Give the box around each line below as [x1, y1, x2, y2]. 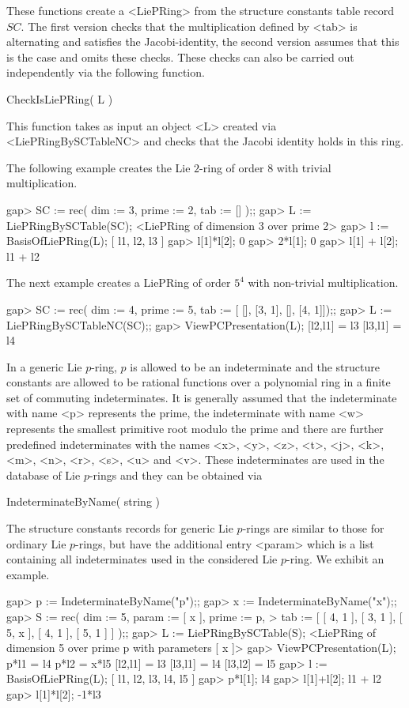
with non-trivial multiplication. [248, 274, 399, 291]
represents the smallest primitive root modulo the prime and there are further [6, 420, 384, 437]
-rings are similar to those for [242, 520, 384, 537]
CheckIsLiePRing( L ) [6, 90, 113, 107]
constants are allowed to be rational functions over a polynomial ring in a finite [6, 374, 391, 390]
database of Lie [6, 466, 81, 483]
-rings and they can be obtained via [89, 466, 263, 483]
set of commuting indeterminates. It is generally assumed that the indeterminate [6, 389, 397, 405]
